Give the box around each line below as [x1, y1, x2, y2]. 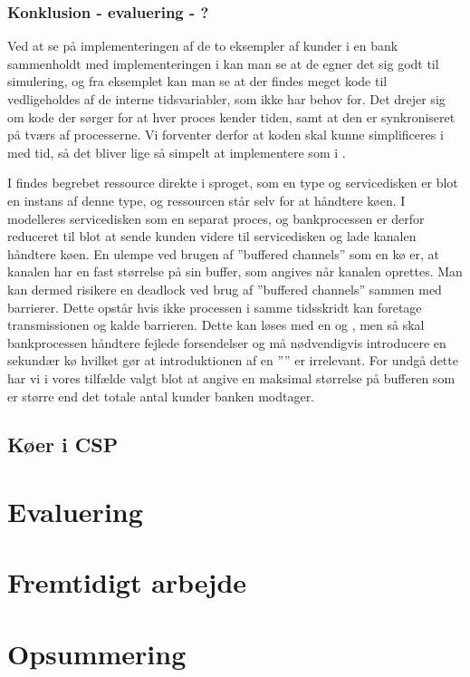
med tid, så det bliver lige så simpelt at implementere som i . [7, 142, 346, 161]
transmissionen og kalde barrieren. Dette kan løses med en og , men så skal [7, 315, 425, 334]
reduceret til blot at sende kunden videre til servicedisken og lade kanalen [7, 227, 417, 246]
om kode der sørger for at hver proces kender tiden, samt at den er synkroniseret [7, 107, 456, 126]
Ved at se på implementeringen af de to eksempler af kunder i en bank [7, 36, 398, 55]
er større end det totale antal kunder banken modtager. [7, 386, 315, 405]
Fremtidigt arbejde [7, 564, 247, 601]
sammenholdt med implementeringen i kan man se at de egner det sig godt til [7, 53, 439, 73]
